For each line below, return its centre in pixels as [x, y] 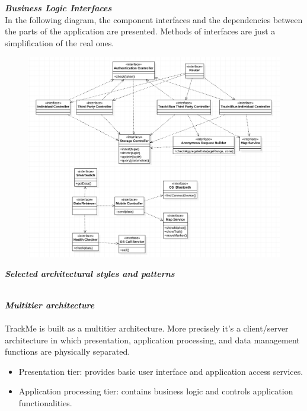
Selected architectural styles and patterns [90, 273]
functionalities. [45, 402]
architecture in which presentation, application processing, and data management [152, 340]
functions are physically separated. [68, 351]
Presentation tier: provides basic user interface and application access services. [161, 371]
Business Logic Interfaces [58, 8]
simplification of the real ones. [60, 42]
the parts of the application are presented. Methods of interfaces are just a [140, 31]
